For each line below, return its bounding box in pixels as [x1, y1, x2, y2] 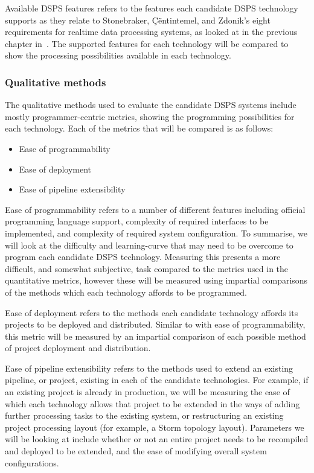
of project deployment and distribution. [5, 341, 151, 354]
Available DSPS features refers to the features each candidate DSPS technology [5, 2, 298, 14]
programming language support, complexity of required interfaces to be [5, 215, 269, 227]
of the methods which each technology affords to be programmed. [5, 285, 247, 298]
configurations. [5, 456, 59, 469]
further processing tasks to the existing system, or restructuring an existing [5, 409, 284, 422]
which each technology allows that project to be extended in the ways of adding [5, 397, 300, 410]
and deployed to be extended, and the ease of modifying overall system [5, 445, 267, 457]
